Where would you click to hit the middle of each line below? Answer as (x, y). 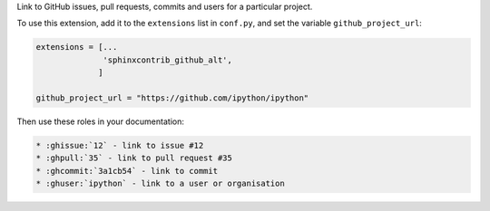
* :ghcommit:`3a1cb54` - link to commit (127, 171)
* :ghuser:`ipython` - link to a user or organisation (160, 184)
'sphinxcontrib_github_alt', (168, 60)
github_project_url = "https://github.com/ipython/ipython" (172, 98)
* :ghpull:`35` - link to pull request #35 (134, 158)
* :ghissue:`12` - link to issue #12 (120, 145)
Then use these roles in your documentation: (101, 121)
